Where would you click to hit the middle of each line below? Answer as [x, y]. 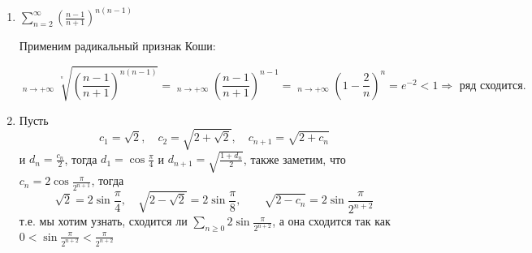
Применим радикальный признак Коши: [117, 46]
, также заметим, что [294, 159]
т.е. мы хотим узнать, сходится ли [103, 221]
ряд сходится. [493, 86]
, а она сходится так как [331, 221]
